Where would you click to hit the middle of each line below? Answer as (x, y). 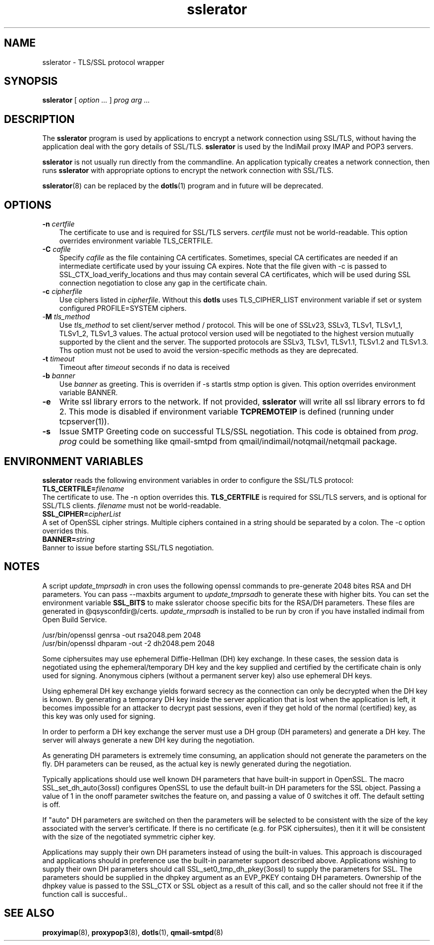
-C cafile (56, 249)
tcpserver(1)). (84, 422)
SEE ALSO (29, 913)
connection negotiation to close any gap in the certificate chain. (163, 283)
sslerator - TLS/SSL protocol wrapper (103, 62)
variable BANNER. (88, 393)
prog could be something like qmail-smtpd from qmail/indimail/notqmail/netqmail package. (228, 442)
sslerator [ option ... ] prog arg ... (96, 100)
